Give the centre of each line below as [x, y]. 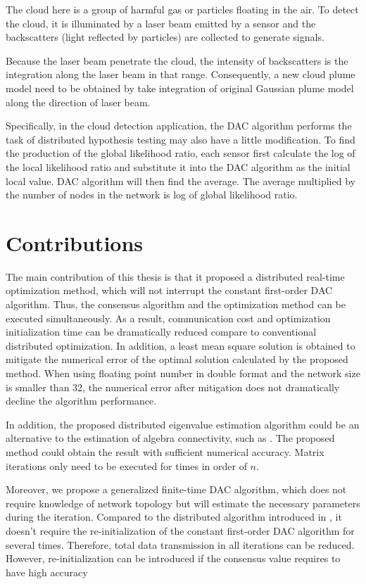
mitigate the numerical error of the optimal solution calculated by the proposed [177, 359]
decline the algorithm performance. [81, 401]
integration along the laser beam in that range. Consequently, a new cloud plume [181, 74]
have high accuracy [47, 572]
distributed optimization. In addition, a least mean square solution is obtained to [181, 345]
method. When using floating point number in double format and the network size [183, 373]
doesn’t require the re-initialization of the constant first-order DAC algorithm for [180, 530]
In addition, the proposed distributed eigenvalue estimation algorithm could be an [183, 424]
